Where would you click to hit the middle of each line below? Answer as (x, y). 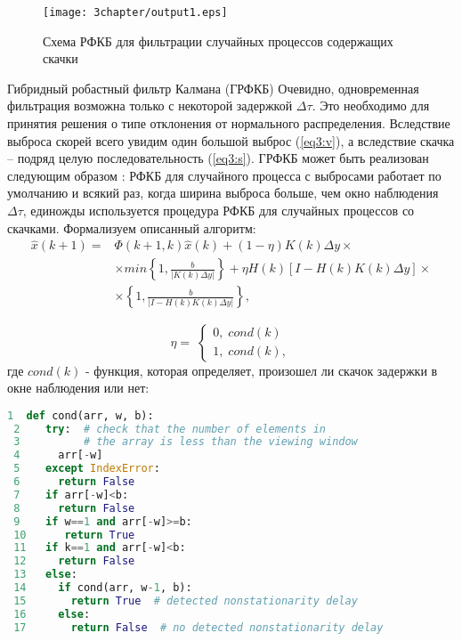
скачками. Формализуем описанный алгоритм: (132, 227)
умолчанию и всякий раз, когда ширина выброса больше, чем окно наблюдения (223, 193)
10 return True (74, 535)
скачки (61, 58)
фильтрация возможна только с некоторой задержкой (150, 105)
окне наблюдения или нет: (78, 388)
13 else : (45, 575)
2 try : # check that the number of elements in (170, 429)
